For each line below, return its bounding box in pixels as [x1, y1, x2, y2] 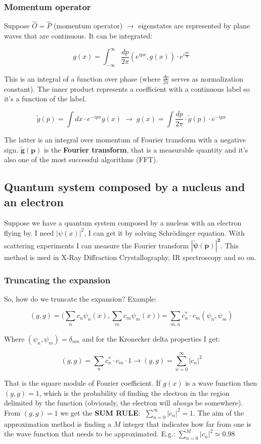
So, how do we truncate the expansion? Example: [4, 293, 157, 304]
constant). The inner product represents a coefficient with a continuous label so [4, 83, 250, 94]
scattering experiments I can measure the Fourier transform [4, 240, 189, 250]
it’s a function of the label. [4, 93, 87, 104]
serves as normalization [171, 73, 243, 84]
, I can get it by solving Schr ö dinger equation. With [84, 227, 245, 238]
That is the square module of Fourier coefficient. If [4, 377, 161, 388]
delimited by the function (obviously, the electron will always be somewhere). [4, 397, 243, 408]
